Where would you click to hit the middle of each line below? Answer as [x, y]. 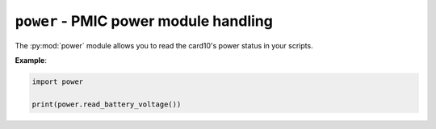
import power [58, 81]
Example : [31, 60]
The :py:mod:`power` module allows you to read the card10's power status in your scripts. [164, 45]
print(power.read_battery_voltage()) [107, 104]
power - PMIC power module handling [144, 21]
